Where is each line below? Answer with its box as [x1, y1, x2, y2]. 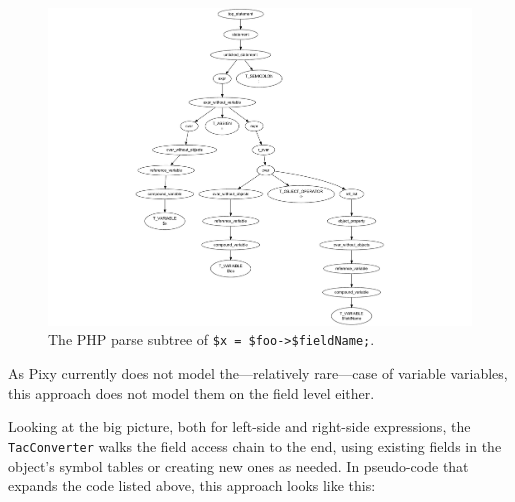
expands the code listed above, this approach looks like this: [8, 475, 376, 496]
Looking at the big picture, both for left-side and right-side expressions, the [8, 416, 471, 437]
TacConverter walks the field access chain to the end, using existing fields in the [8, 435, 502, 456]
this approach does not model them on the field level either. [8, 382, 375, 403]
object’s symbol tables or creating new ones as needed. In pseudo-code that [8, 455, 469, 476]
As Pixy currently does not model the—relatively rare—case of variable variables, [8, 363, 508, 384]
